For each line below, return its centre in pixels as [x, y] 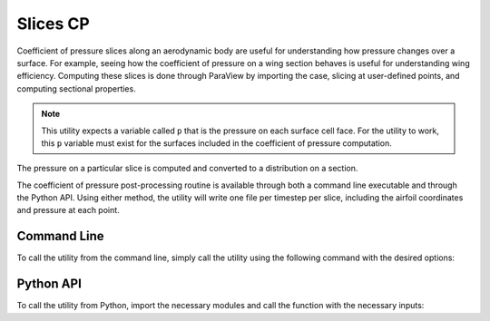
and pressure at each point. [68, 210]
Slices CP [53, 24]
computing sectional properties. [76, 88]
